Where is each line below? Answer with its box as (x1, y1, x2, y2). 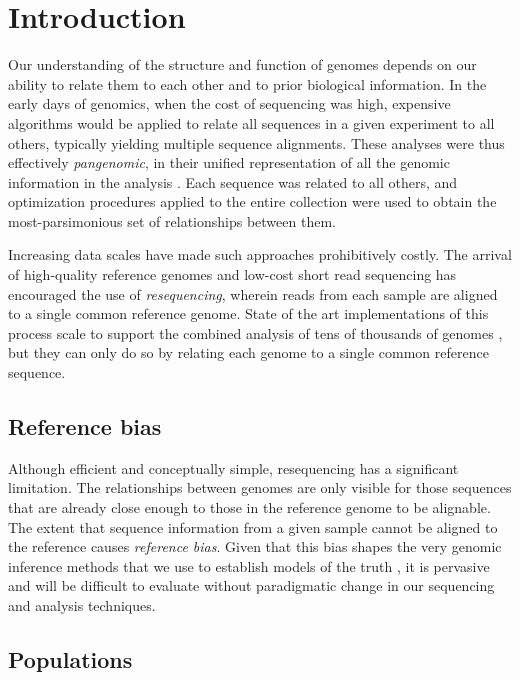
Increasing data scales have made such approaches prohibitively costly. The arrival (8, 244, 512, 265)
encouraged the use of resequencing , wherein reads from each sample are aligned (8, 283, 498, 304)
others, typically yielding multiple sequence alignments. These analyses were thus (8, 132, 505, 153)
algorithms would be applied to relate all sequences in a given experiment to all (8, 112, 495, 133)
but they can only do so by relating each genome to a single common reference (8, 342, 489, 363)
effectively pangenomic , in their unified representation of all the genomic (8, 152, 450, 173)
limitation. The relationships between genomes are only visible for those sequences (8, 477, 512, 498)
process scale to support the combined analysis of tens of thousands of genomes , (8, 322, 503, 343)
